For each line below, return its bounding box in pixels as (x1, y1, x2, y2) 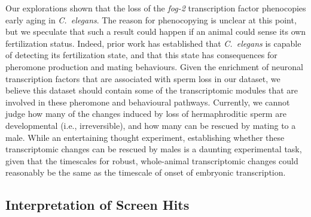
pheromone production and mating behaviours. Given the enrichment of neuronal (5, 60, 303, 73)
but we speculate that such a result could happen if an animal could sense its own (5, 25, 306, 38)
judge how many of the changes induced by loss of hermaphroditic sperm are (5, 107, 286, 120)
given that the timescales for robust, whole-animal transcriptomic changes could (5, 154, 298, 167)
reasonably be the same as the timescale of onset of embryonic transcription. (5, 166, 286, 179)
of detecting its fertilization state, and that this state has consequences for (5, 49, 278, 61)
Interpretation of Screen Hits (5, 195, 190, 214)
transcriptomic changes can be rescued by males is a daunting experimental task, (5, 143, 302, 155)
